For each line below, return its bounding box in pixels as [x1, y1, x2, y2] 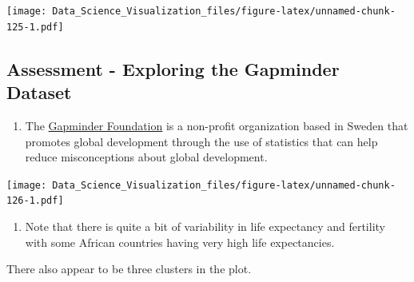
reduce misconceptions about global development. [25, 149, 268, 165]
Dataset [6, 80, 72, 105]
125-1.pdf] [6, 21, 64, 33]
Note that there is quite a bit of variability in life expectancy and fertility [25, 218, 385, 234]
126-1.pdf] [6, 195, 64, 207]
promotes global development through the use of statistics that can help [25, 133, 378, 149]
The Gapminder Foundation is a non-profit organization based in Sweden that [25, 117, 408, 133]
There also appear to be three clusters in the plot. [6, 260, 252, 277]
